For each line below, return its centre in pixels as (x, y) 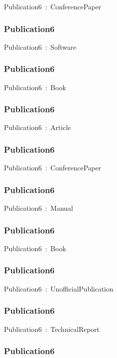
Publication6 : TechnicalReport (52, 329)
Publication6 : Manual (39, 208)
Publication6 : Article (37, 127)
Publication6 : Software (40, 47)
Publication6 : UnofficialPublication (59, 288)
